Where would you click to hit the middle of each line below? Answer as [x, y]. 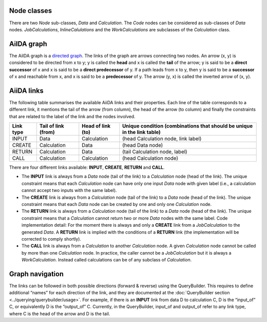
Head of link [96, 126]
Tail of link [52, 126]
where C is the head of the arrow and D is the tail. [60, 314]
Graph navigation [36, 274]
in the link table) [141, 132]
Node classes [30, 11]
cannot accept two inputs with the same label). [69, 191]
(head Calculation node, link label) [162, 139]
